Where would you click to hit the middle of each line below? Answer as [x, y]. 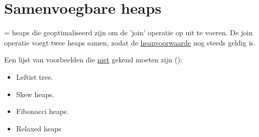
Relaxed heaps [39, 128]
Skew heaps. [35, 94]
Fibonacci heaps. [42, 111]
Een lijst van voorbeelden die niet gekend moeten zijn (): [93, 60]
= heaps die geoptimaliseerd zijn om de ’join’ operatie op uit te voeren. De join [128, 32]
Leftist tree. [35, 76]
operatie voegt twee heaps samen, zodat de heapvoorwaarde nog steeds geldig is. [130, 42]
